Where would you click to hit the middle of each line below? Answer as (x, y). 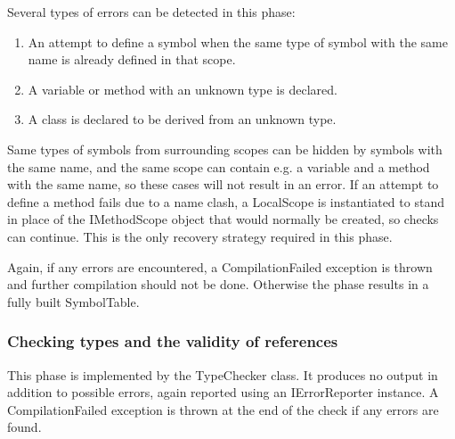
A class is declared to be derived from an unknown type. (182, 119)
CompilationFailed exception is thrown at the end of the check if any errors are (223, 409)
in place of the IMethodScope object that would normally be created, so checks (223, 219)
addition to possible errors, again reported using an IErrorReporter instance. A (223, 392)
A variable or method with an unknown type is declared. (183, 89)
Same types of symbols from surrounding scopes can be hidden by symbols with (225, 149)
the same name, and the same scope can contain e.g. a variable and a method (219, 166)
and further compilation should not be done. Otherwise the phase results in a (218, 284)
